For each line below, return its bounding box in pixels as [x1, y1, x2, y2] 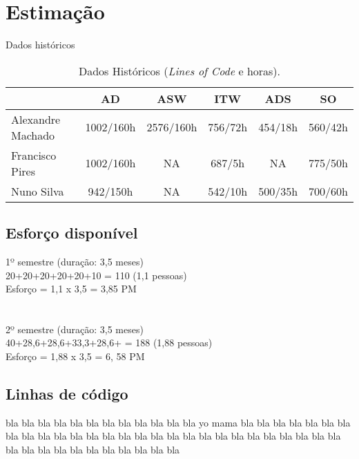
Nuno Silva [11, 182, 64, 199]
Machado [11, 127, 55, 143]
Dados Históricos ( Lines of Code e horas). [78, 62, 281, 79]
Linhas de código [6, 383, 128, 404]
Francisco [11, 147, 57, 163]
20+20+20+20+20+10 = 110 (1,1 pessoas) [6, 268, 187, 282]
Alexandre [11, 111, 61, 127]
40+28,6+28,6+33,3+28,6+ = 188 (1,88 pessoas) [6, 335, 213, 350]
